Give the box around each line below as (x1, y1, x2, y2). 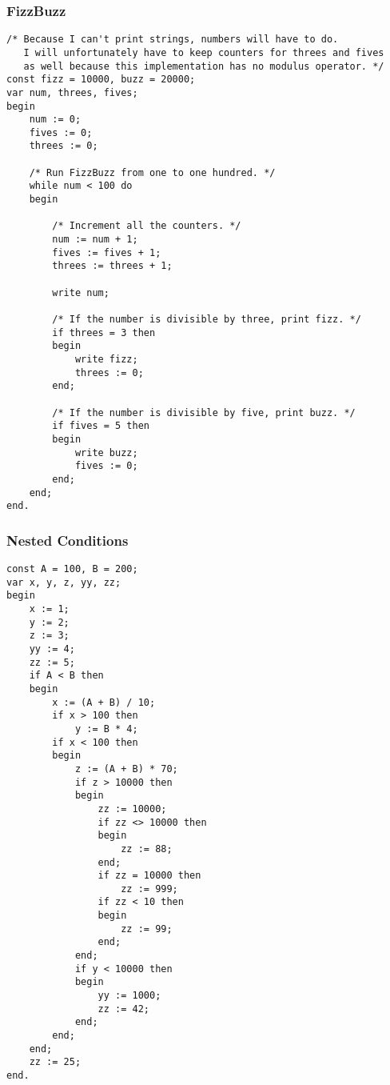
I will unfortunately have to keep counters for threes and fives (23, 46, 384, 58)
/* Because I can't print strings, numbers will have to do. (6, 34, 339, 46)
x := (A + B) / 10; (52, 696, 156, 708)
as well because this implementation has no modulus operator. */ (23, 60, 384, 72)
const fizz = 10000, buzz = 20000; (6, 74, 196, 86)
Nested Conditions (6, 530, 129, 550)
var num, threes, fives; (6, 86, 138, 98)
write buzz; (74, 446, 138, 458)
